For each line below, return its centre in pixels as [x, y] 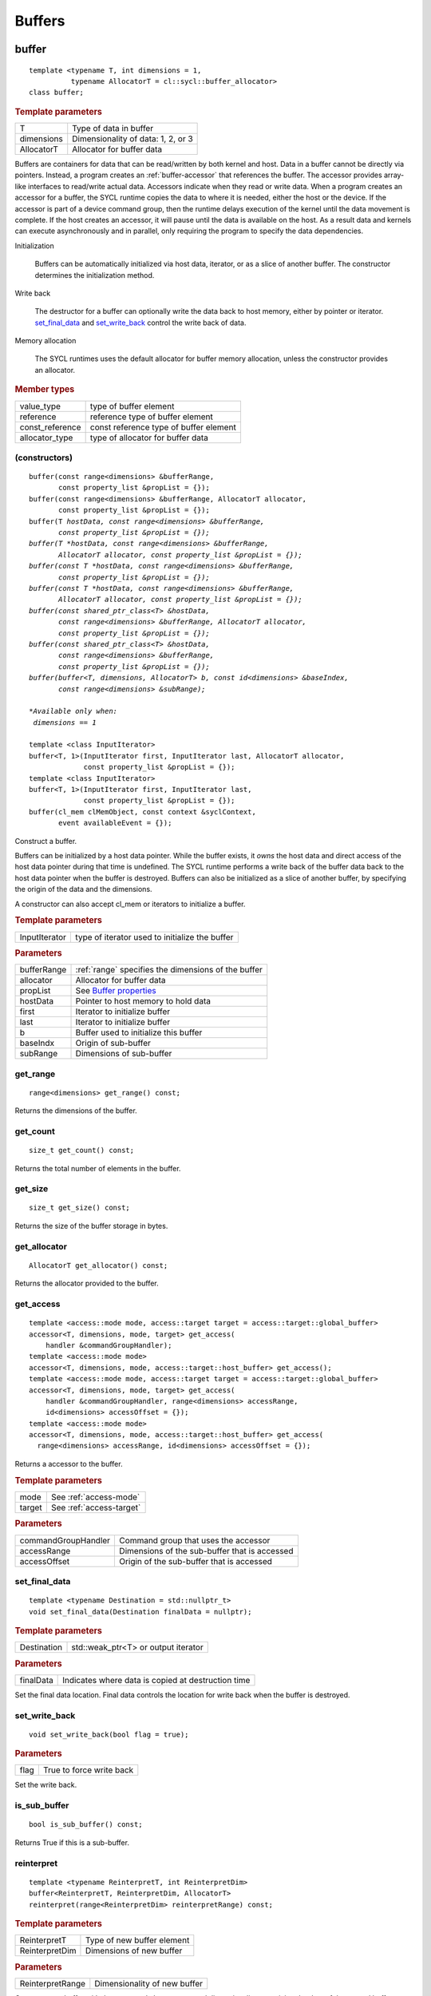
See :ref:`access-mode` [95, 1497]
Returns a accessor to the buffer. [69, 1463]
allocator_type [46, 438]
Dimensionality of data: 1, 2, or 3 [132, 139]
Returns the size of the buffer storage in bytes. [91, 1226]
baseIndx [37, 1044]
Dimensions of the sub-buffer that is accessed [206, 1550]
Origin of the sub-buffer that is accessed [196, 1561]
